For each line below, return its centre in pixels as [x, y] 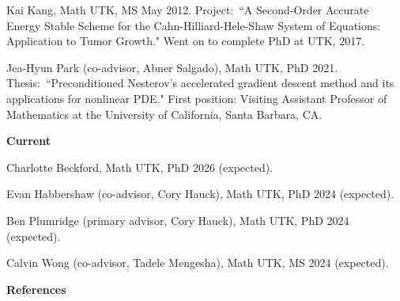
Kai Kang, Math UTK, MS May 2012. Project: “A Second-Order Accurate [188, 10]
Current [28, 141]
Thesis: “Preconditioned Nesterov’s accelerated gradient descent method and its [200, 83]
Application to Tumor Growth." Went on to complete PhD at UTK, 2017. [186, 41]
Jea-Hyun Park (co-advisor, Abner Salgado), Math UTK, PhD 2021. [172, 67]
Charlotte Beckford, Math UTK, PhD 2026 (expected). [140, 167]
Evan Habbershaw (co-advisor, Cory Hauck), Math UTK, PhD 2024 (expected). [200, 194]
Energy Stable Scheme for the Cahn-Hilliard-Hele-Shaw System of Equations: [194, 25]
